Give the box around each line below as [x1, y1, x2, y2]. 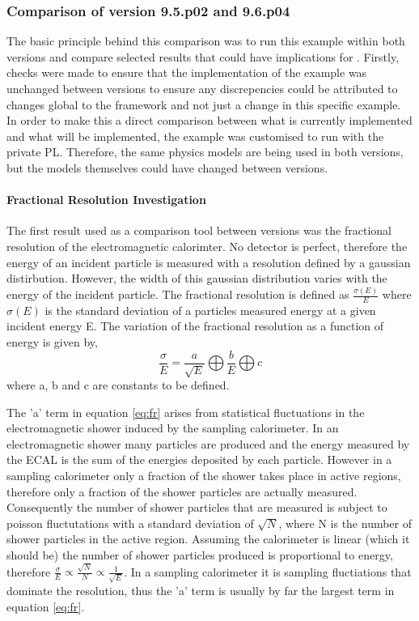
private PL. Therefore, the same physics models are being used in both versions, [6, 143, 404, 160]
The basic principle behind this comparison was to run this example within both [6, 32, 405, 49]
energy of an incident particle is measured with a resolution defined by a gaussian [6, 253, 411, 270]
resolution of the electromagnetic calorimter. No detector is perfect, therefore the [6, 237, 408, 254]
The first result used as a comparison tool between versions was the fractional [6, 222, 391, 239]
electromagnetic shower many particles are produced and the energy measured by [6, 435, 410, 452]
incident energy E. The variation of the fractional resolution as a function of [6, 317, 384, 334]
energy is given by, [6, 334, 98, 351]
